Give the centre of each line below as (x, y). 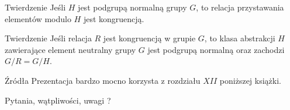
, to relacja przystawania (240, 7)
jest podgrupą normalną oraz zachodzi (216, 49)
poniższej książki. (251, 80)
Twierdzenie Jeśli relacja (48, 38)
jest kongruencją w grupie (149, 38)
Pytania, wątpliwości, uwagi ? (58, 100)
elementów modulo (38, 18)
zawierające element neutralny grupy (70, 49)
